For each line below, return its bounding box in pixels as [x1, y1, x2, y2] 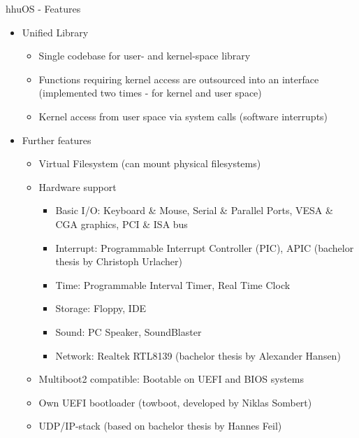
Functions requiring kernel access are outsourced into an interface [38, 71, 319, 86]
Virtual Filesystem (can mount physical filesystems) [38, 156, 261, 171]
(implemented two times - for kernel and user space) [38, 85, 262, 100]
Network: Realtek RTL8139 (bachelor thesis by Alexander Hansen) [55, 348, 341, 362]
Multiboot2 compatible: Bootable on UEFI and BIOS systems [38, 372, 305, 386]
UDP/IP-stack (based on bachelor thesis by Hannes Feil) [38, 418, 282, 433]
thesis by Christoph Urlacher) [55, 254, 182, 269]
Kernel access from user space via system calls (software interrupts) [38, 108, 328, 123]
